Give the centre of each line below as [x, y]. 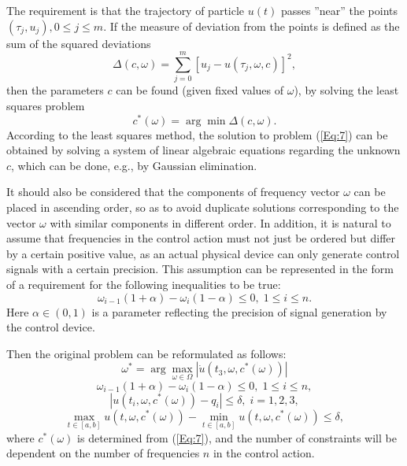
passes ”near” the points [339, 10]
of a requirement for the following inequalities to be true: [144, 284]
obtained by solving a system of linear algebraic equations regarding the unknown [203, 150]
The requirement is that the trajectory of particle [126, 10]
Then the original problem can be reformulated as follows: [146, 353]
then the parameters [55, 90]
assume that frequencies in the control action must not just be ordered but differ [201, 238]
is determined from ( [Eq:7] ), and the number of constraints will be [237, 437]
